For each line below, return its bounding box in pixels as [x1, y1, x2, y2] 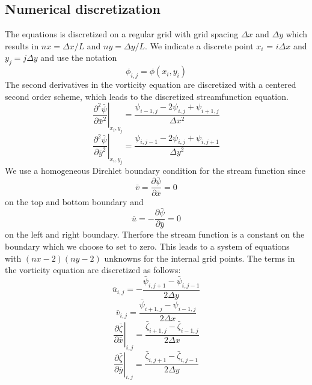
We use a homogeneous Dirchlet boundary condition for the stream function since [5, 164, 306, 176]
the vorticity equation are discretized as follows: [5, 263, 181, 276]
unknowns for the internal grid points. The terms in [104, 251, 295, 264]
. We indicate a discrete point [145, 39, 254, 52]
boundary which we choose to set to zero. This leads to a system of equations [5, 240, 290, 253]
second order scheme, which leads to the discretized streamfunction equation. [5, 90, 289, 102]
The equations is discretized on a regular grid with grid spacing [5, 28, 239, 40]
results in [5, 39, 39, 52]
